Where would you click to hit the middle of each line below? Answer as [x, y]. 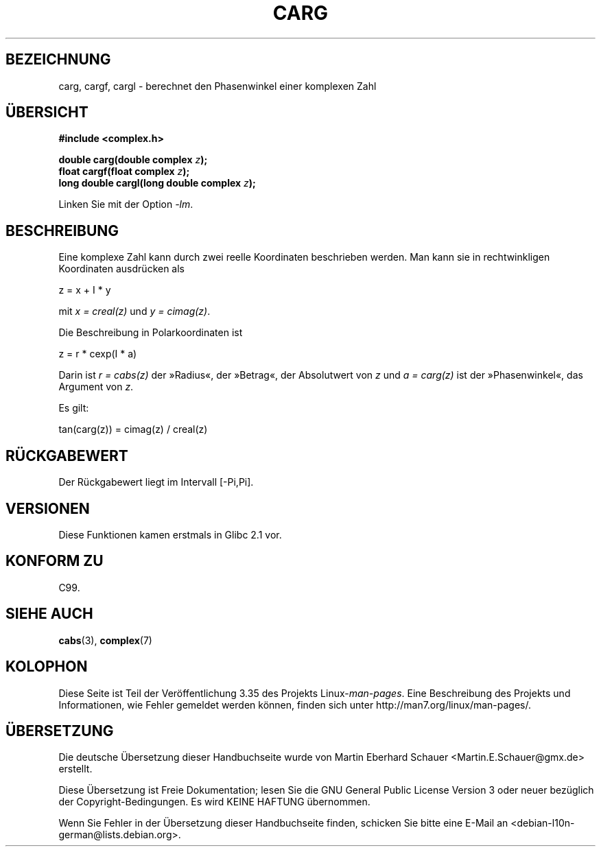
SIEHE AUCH [49, 614]
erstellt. [75, 769]
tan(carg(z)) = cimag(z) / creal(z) [133, 429]
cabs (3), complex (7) [105, 640]
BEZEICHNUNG [58, 60]
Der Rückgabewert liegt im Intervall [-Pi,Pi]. [156, 482]
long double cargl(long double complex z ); [157, 183]
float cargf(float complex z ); [124, 171]
